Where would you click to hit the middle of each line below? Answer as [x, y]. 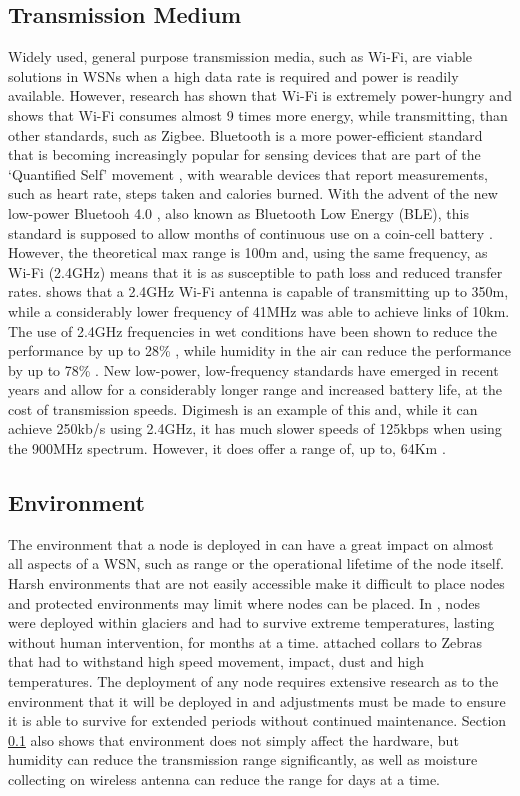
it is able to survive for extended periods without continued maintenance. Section [257, 720]
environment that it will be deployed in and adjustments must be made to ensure [257, 700]
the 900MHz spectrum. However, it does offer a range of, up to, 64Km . [227, 448]
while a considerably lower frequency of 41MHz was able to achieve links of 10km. [259, 310]
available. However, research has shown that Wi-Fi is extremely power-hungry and [260, 95]
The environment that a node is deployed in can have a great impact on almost [251, 543]
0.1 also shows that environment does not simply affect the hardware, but [233, 739]
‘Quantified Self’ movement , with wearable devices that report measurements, [248, 173]
